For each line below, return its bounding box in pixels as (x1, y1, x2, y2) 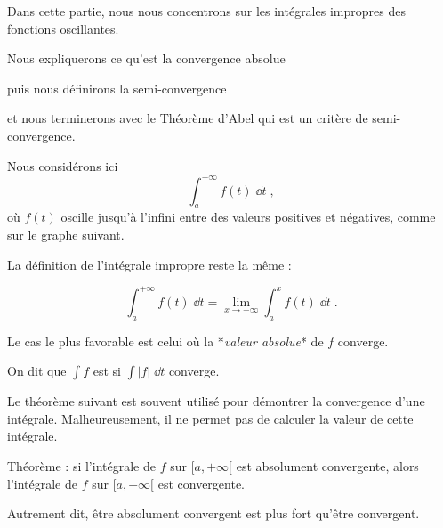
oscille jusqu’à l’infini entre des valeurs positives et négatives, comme (60, 207, 436, 226)
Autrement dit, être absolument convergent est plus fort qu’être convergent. (7, 504, 420, 523)
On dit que (7, 361, 67, 380)
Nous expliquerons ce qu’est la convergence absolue (7, 49, 286, 68)
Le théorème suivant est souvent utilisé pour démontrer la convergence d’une (7, 392, 425, 410)
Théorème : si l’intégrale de (7, 456, 156, 475)
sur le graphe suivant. (7, 225, 125, 244)
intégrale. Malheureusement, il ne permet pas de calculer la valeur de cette (7, 409, 414, 427)
